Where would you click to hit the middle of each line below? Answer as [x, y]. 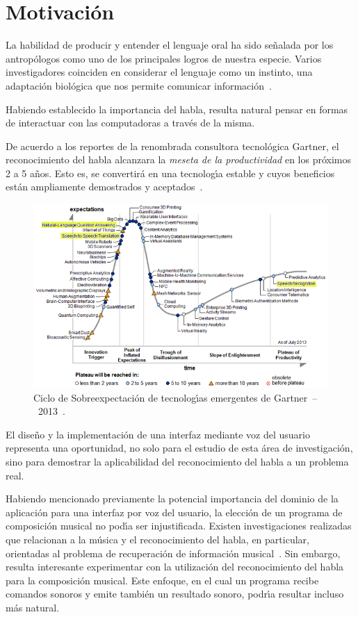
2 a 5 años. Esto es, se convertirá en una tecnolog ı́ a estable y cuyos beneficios [170, 173]
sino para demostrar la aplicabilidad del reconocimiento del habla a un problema [177, 462]
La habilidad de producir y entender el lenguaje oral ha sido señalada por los [170, 45]
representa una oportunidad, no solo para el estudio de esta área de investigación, [179, 448]
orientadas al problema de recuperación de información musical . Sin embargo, [173, 553]
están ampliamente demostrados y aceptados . [104, 187]
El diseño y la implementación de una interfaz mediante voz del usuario [158, 434]
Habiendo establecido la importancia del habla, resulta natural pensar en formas [177, 109]
